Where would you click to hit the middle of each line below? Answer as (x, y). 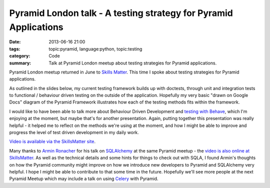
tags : (15, 49)
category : (20, 56)
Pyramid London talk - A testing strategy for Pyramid (121, 13)
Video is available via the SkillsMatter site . (52, 141)
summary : (20, 63)
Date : (15, 42)
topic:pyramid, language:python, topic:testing (95, 49)
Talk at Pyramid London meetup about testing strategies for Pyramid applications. (133, 63)
